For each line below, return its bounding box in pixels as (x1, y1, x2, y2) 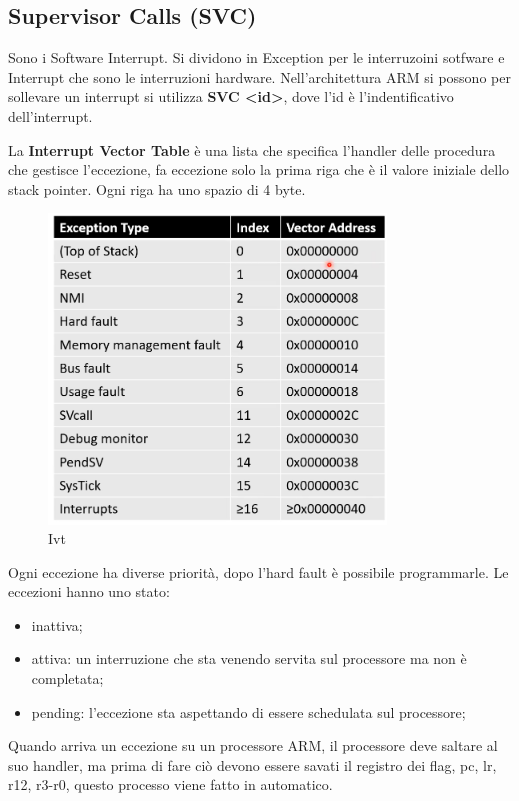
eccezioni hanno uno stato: (8, 581, 170, 602)
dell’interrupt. (8, 105, 93, 126)
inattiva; (31, 614, 83, 635)
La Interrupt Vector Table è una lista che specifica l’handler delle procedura (8, 139, 496, 160)
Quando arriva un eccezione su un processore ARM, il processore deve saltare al (8, 735, 498, 756)
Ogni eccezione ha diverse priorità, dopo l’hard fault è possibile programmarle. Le (8, 561, 509, 582)
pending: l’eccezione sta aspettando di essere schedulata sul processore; (31, 701, 466, 722)
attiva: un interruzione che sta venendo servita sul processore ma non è (31, 648, 467, 669)
